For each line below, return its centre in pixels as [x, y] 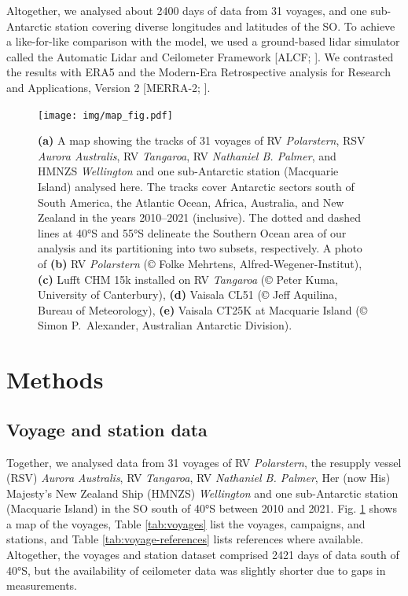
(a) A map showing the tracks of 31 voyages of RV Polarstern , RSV [202, 140]
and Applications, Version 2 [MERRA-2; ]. [108, 87]
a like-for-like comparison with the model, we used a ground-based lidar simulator [203, 41]
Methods [55, 379]
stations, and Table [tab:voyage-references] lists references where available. [185, 539]
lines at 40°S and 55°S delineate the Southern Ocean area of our [192, 232]
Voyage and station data [107, 429]
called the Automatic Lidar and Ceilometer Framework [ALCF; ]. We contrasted [200, 56]
